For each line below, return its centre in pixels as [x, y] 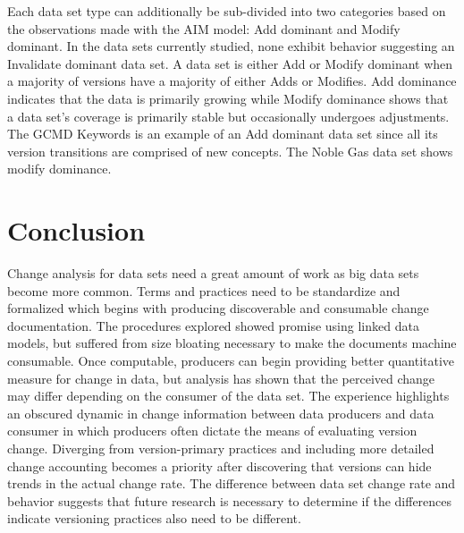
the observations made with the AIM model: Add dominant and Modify [204, 28]
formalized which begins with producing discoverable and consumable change [218, 308]
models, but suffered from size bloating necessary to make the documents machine [232, 343]
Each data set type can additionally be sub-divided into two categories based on [227, 11]
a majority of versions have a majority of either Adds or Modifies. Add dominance [232, 81]
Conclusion [76, 230]
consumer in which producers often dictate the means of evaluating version [212, 431]
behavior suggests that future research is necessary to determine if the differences [230, 500]
